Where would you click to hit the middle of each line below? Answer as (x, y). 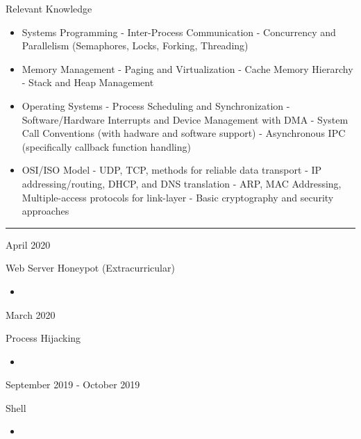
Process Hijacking (43, 338)
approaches (45, 211)
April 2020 (28, 244)
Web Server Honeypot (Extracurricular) (90, 268)
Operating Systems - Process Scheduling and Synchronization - (156, 105)
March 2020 (31, 314)
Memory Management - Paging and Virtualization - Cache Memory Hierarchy (187, 68)
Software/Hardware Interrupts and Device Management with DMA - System (185, 119)
